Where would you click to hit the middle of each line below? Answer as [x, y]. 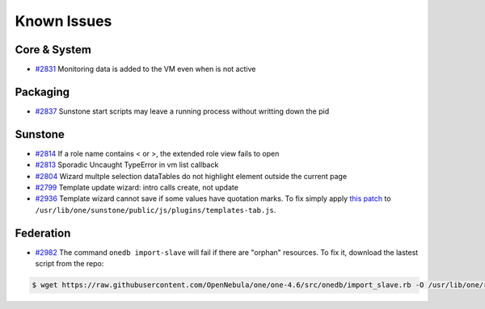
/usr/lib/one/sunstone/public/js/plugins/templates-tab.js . [156, 210]
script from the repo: [70, 264]
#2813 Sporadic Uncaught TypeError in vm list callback [127, 165]
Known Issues [63, 21]
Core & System [53, 50]
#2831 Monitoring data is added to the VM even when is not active [145, 69]
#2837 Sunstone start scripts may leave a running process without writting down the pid [182, 111]
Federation [43, 233]
